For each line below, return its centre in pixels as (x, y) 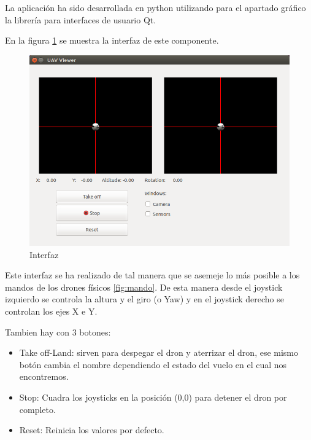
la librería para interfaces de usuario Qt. (81, 19)
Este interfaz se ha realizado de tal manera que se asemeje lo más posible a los (152, 275)
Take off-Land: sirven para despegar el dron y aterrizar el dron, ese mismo (159, 352)
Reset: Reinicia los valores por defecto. (92, 430)
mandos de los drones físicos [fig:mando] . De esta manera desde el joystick (144, 287)
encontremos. (44, 376)
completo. (37, 409)
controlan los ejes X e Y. (51, 311)
